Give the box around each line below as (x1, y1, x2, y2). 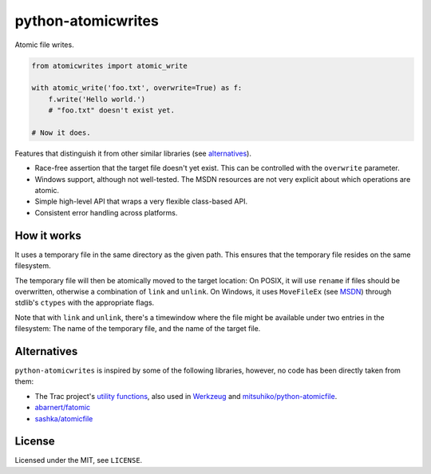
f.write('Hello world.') (48, 94, 146, 104)
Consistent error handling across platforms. (34, 207, 178, 217)
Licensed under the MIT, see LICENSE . (14, 456, 143, 465)
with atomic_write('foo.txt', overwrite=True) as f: (31, 84, 243, 93)
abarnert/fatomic (34, 403, 91, 413)
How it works (14, 228, 81, 243)
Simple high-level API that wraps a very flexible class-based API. (34, 196, 247, 207)
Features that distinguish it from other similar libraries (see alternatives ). (14, 148, 251, 158)
